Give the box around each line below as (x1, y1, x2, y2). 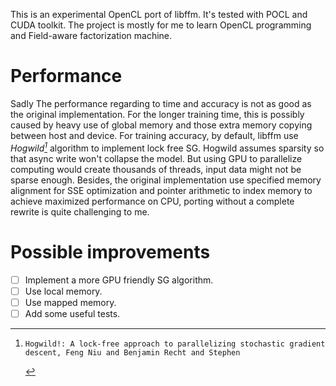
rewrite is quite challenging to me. (10, 205, 150, 218)
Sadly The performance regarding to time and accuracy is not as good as (10, 97, 312, 109)
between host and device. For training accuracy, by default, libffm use (10, 129, 299, 141)
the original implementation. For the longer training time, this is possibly (10, 108, 305, 120)
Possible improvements (10, 240, 211, 263)
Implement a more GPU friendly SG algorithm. (24, 274, 214, 286)
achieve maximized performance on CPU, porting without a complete (10, 195, 295, 207)
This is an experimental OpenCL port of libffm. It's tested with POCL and (10, 9, 308, 20)
